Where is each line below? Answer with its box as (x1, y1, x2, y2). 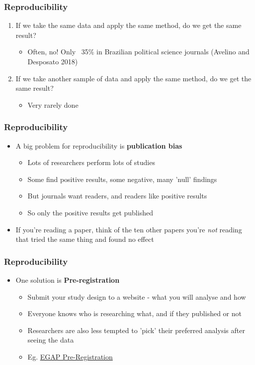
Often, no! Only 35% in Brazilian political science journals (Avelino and (27, 46, 250, 57)
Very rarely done (27, 99, 79, 110)
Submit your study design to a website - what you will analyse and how (27, 291, 246, 302)
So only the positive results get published (27, 207, 153, 217)
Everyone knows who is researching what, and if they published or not (27, 308, 242, 319)
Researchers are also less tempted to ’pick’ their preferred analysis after (27, 325, 245, 335)
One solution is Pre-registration (15, 274, 120, 285)
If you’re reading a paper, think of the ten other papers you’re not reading (15, 224, 242, 234)
